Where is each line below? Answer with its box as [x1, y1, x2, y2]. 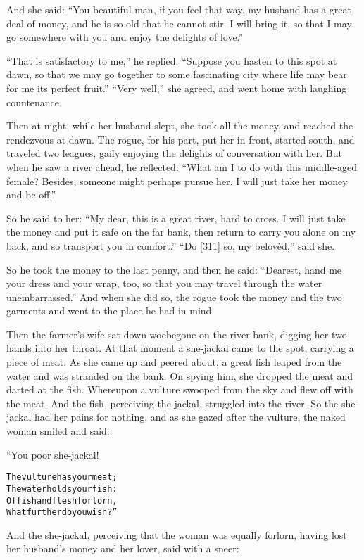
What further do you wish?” [6, 507, 118, 518]
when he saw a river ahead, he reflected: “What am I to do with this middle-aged [6, 159, 358, 174]
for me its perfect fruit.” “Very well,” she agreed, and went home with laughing [6, 80, 347, 95]
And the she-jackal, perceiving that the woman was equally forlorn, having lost [6, 527, 347, 542]
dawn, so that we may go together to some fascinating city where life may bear [6, 67, 347, 82]
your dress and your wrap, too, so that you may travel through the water [6, 276, 322, 291]
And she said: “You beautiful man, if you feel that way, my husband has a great [6, 2, 351, 16]
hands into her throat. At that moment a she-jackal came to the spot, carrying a [6, 341, 354, 355]
